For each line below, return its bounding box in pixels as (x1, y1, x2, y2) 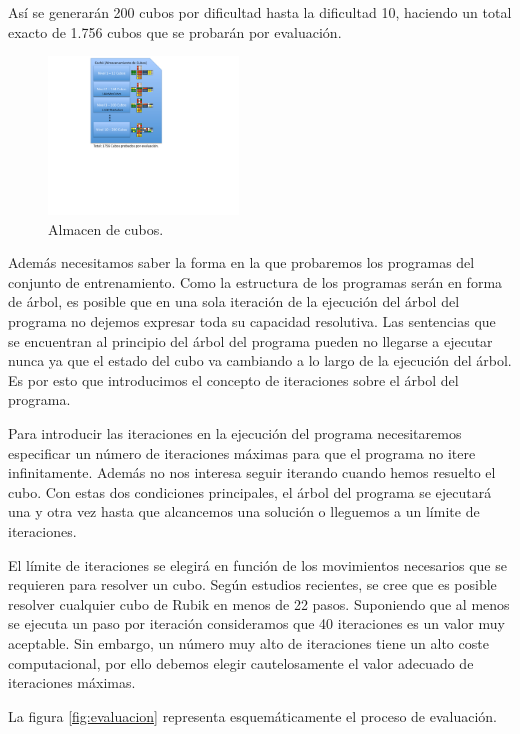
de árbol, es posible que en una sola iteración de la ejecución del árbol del (8, 291, 460, 312)
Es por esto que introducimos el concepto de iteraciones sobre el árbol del (8, 369, 459, 390)
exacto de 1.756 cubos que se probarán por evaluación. (8, 21, 342, 42)
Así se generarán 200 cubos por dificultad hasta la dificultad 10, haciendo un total (8, 2, 512, 22)
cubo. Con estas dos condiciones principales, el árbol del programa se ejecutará (8, 481, 492, 502)
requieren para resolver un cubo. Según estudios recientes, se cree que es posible (8, 574, 497, 595)
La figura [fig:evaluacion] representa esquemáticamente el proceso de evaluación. (8, 705, 498, 726)
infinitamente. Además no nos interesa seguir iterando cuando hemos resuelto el (8, 462, 496, 483)
